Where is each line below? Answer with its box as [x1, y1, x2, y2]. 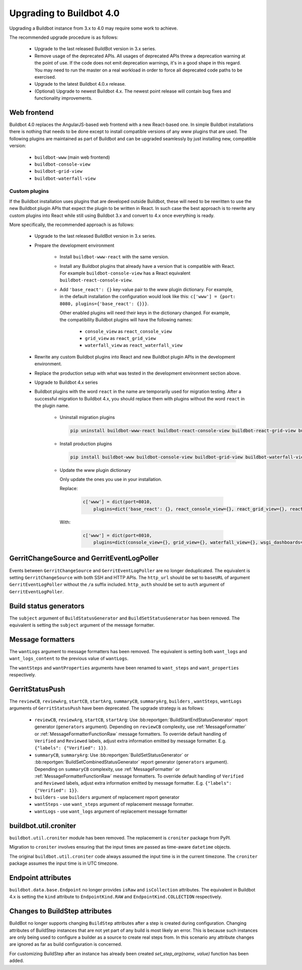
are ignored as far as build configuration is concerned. [9, 941, 122, 947]
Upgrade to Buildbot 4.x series [34, 379, 98, 385]
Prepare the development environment [34, 242, 115, 248]
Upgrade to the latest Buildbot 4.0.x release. [34, 81, 126, 87]
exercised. [34, 74, 56, 80]
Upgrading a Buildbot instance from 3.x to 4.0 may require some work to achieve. [9, 25, 178, 31]
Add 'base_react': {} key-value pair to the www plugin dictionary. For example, [59, 286, 233, 292]
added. [9, 957, 24, 964]
